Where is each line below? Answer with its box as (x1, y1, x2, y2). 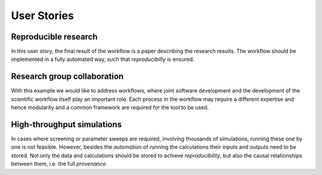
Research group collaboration (11, 72, 124, 82)
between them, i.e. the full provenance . (11, 160, 107, 167)
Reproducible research (11, 32, 98, 42)
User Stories (11, 9, 74, 22)
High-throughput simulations (11, 119, 122, 130)
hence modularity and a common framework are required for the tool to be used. (11, 104, 209, 111)
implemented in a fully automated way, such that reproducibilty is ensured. (11, 56, 195, 63)
